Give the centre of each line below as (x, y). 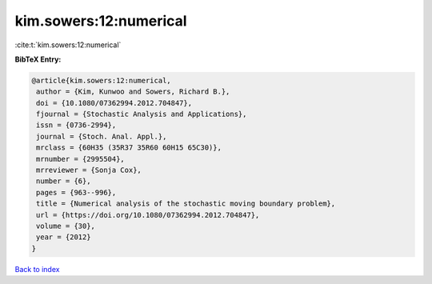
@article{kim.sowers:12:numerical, (101, 80)
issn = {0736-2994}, (76, 125)
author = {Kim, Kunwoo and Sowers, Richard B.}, (133, 92)
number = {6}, (64, 181)
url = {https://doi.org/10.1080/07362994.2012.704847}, (148, 215)
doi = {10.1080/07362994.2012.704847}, (114, 103)
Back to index (37, 269)
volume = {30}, (66, 226)
